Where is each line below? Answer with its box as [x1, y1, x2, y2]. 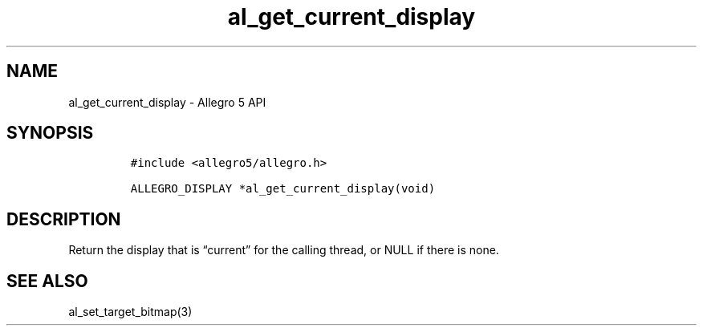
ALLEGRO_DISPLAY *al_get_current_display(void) [130, 182, 436, 196]
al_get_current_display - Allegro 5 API [68, 95, 266, 109]
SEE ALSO [6, 270, 88, 291]
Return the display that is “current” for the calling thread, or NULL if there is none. [68, 243, 499, 257]
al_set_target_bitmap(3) [68, 305, 193, 319]
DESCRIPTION [6, 209, 121, 229]
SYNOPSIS [6, 123, 94, 144]
